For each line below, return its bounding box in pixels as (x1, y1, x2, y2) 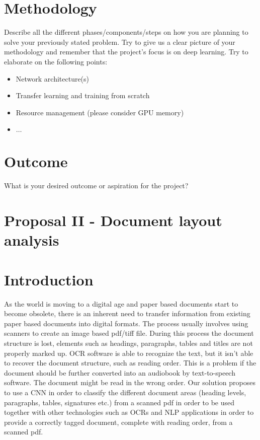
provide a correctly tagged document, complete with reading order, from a (4, 416, 233, 427)
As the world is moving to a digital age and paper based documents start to (4, 298, 238, 309)
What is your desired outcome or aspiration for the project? (4, 180, 189, 191)
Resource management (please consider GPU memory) (16, 107, 184, 117)
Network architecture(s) (16, 73, 90, 84)
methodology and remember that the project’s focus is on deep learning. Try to (4, 46, 248, 57)
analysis (4, 230, 59, 250)
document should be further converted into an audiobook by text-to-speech (4, 367, 235, 378)
